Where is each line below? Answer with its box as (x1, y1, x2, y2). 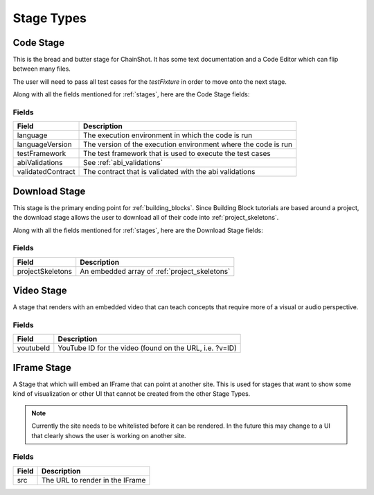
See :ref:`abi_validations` (83, 158, 163, 168)
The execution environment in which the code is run (83, 130, 253, 140)
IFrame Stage (12, 361, 72, 374)
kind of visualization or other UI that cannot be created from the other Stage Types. (12, 390, 251, 398)
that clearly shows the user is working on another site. (31, 431, 186, 440)
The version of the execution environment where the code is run (83, 139, 293, 149)
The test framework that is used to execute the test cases (83, 149, 271, 159)
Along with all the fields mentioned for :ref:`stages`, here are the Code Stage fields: (12, 90, 250, 98)
